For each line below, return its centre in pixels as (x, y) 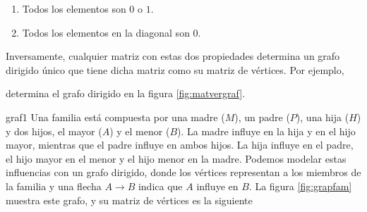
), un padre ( (262, 117)
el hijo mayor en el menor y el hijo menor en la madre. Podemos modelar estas (176, 158)
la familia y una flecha (54, 186)
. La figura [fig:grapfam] (300, 186)
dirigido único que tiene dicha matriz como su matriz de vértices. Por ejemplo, (175, 69)
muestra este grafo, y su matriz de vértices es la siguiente (129, 200)
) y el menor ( (140, 131)
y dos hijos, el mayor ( (54, 131)
